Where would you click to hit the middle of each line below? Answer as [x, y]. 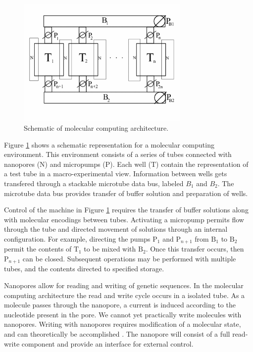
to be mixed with [110, 249]
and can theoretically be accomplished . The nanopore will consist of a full [117, 333]
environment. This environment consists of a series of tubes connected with [118, 154]
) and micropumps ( [75, 164]
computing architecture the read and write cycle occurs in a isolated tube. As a [125, 295]
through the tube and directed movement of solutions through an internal [116, 229]
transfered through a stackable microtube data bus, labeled [94, 183]
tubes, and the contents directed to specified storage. [84, 269]
